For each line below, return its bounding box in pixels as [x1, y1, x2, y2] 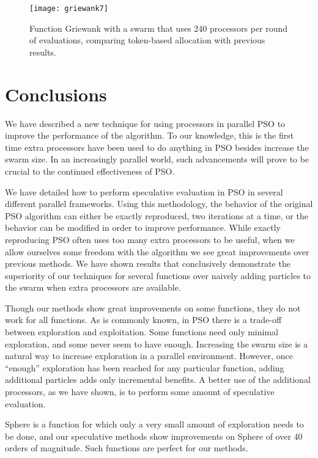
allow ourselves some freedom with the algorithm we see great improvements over [5, 245, 309, 258]
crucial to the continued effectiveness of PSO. [5, 164, 175, 177]
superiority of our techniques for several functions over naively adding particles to [5, 269, 311, 282]
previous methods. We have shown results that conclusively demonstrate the [5, 257, 290, 270]
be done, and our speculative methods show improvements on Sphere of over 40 [5, 429, 303, 442]
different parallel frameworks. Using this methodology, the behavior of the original [5, 197, 313, 210]
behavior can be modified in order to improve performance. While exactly [5, 221, 281, 234]
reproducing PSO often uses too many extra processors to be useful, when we [5, 233, 295, 245]
